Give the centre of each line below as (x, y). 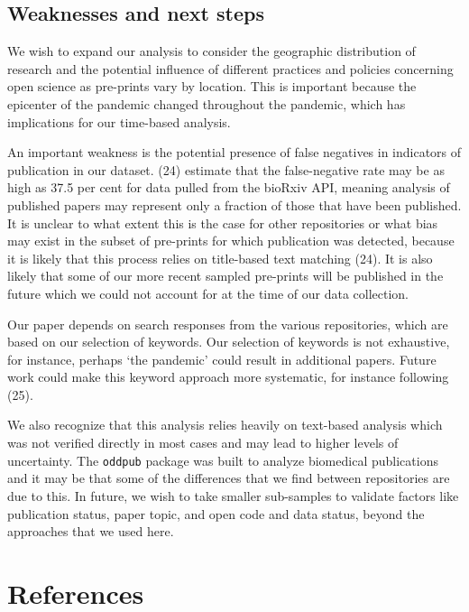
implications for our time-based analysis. (119, 121)
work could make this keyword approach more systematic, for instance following (228, 377)
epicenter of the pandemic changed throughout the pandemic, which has (207, 103)
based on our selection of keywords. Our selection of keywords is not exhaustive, (229, 342)
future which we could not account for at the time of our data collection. (208, 293)
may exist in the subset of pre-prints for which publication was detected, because (231, 241)
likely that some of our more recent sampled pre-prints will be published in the (225, 276)
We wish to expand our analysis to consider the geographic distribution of (212, 51)
